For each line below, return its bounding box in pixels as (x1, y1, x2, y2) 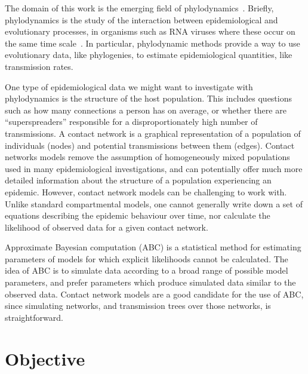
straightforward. (5, 311, 63, 323)
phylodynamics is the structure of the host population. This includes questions (5, 92, 292, 105)
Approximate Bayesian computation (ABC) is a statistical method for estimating (5, 241, 301, 253)
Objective (5, 346, 85, 370)
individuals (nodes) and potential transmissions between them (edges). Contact (5, 139, 295, 151)
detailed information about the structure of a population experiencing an (5, 174, 272, 186)
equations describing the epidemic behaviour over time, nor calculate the (5, 209, 270, 222)
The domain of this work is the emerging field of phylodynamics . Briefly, (5, 2, 274, 14)
